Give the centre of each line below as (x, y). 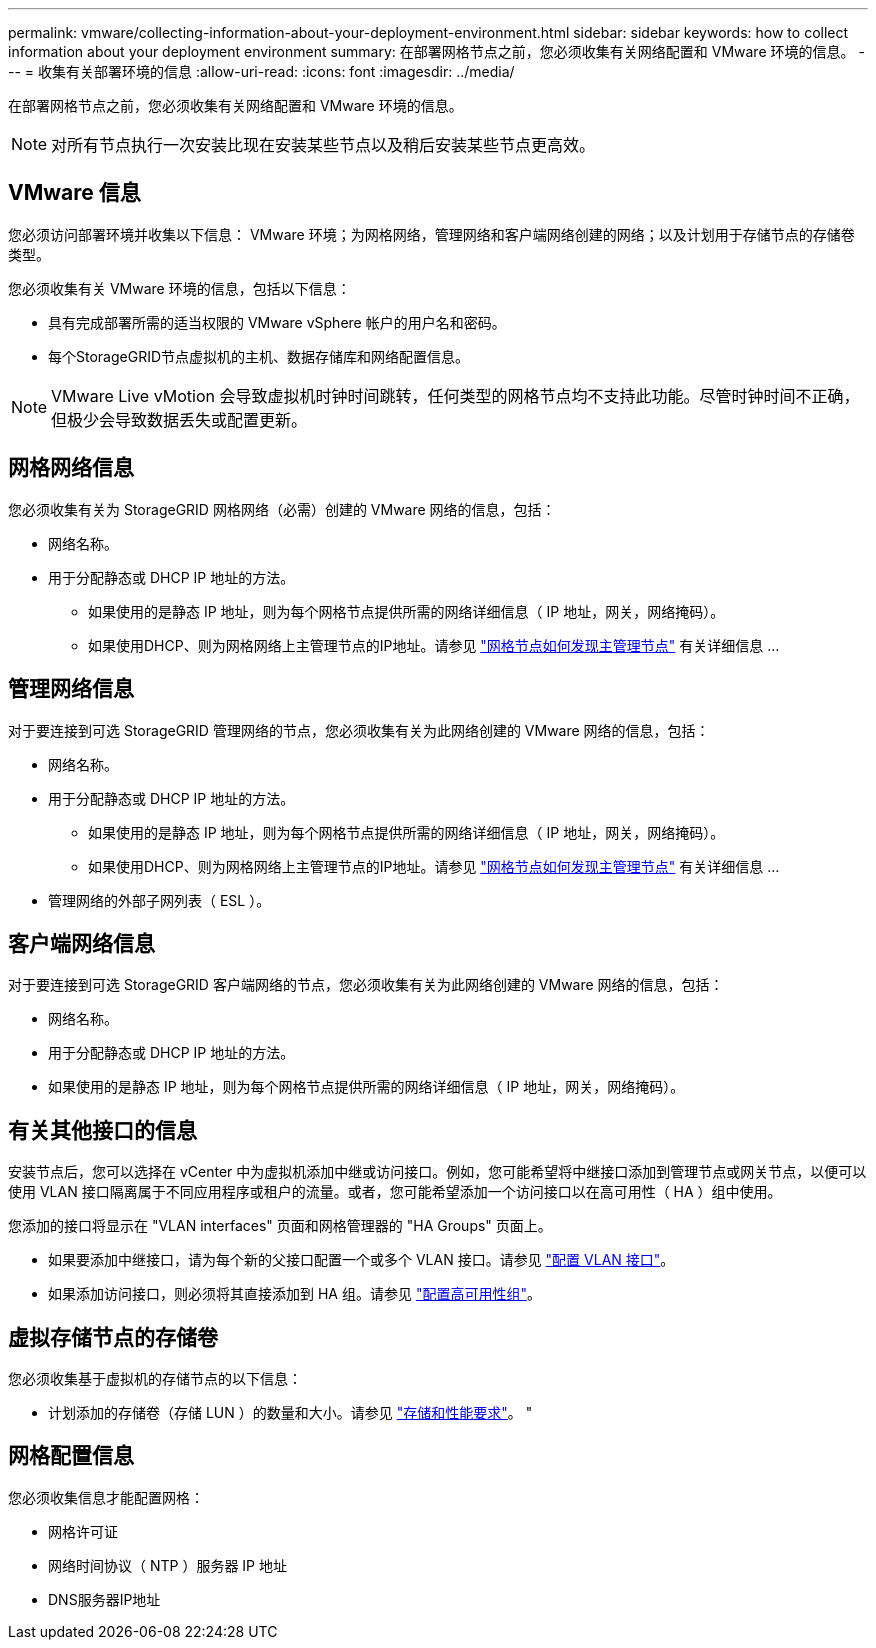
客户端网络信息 (81, 943)
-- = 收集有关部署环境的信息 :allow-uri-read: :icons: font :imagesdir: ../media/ (261, 71)
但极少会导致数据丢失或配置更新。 (179, 419)
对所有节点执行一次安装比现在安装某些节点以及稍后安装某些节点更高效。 (323, 145)
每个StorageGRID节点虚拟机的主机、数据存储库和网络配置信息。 (259, 356)
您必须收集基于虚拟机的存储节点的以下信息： (155, 1379)
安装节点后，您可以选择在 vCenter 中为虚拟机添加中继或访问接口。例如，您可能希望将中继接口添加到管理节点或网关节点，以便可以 (437, 1172)
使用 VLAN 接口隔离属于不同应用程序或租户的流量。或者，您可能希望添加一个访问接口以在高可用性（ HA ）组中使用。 (395, 1192)
